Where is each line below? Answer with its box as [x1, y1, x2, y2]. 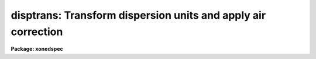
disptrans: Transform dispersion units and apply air [11, 9, 266, 22]
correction [11, 25, 63, 38]
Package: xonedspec [11, 46, 64, 53]
